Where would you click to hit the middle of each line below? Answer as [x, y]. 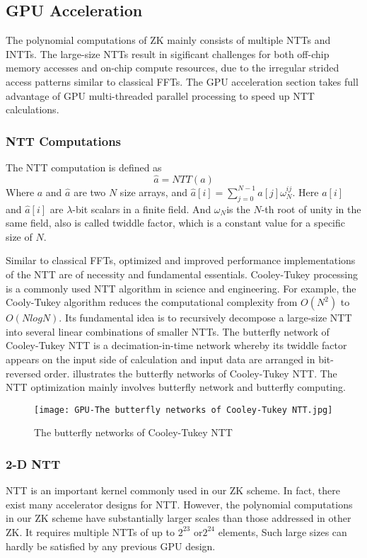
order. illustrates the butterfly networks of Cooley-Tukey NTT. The [191, 373]
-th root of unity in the [311, 209]
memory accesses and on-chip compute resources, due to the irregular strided [173, 68]
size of [19, 236]
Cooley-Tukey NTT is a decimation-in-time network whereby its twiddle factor [176, 345]
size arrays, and [153, 192]
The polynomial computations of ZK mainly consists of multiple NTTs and [168, 40]
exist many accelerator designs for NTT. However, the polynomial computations [179, 504]
